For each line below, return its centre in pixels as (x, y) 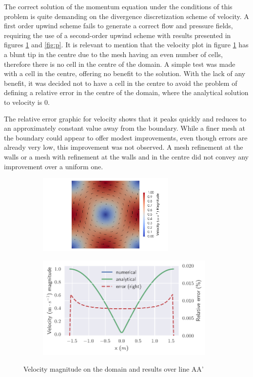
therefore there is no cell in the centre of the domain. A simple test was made (120, 64)
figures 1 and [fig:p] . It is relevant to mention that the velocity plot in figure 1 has (126, 45)
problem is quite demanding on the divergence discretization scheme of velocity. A (126, 16)
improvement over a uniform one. (54, 166)
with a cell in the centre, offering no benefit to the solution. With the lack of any (125, 73)
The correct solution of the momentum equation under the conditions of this (118, 6)
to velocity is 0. (27, 102)
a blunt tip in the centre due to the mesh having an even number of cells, (113, 54)
